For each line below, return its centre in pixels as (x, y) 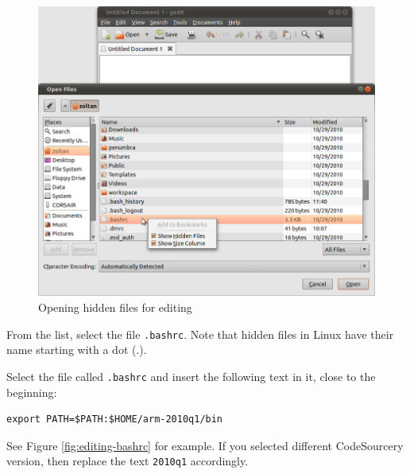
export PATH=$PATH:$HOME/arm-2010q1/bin (115, 420)
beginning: (32, 392)
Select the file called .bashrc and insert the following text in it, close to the (191, 376)
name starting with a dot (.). (77, 350)
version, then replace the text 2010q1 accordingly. (128, 461)
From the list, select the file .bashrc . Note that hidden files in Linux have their (200, 334)
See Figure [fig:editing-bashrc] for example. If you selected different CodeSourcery (205, 445)
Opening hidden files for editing (115, 307)
